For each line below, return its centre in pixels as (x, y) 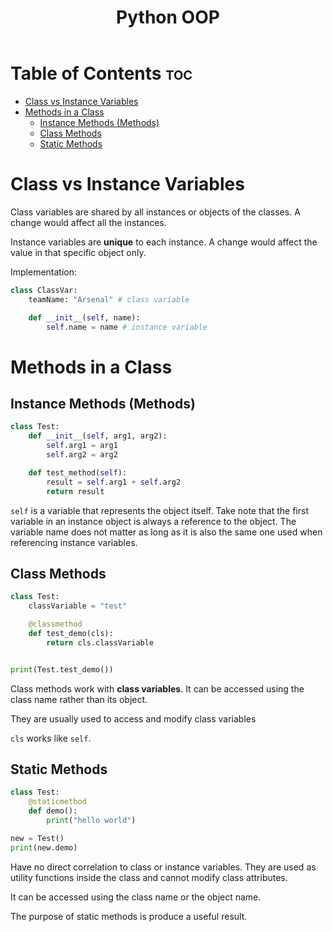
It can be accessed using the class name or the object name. (136, 897)
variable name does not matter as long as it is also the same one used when (166, 532)
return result (75, 491)
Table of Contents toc (101, 73)
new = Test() (37, 838)
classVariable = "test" (78, 606)
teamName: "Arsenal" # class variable (109, 299)
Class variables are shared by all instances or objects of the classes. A (155, 212)
